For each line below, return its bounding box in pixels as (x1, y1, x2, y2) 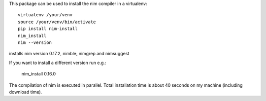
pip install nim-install (18, 26, 78, 32)
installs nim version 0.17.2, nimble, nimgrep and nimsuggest (9, 51, 130, 57)
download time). (9, 89, 42, 95)
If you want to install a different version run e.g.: (9, 60, 106, 66)
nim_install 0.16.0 (21, 71, 56, 77)
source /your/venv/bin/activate (18, 19, 96, 25)
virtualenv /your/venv (18, 12, 73, 18)
